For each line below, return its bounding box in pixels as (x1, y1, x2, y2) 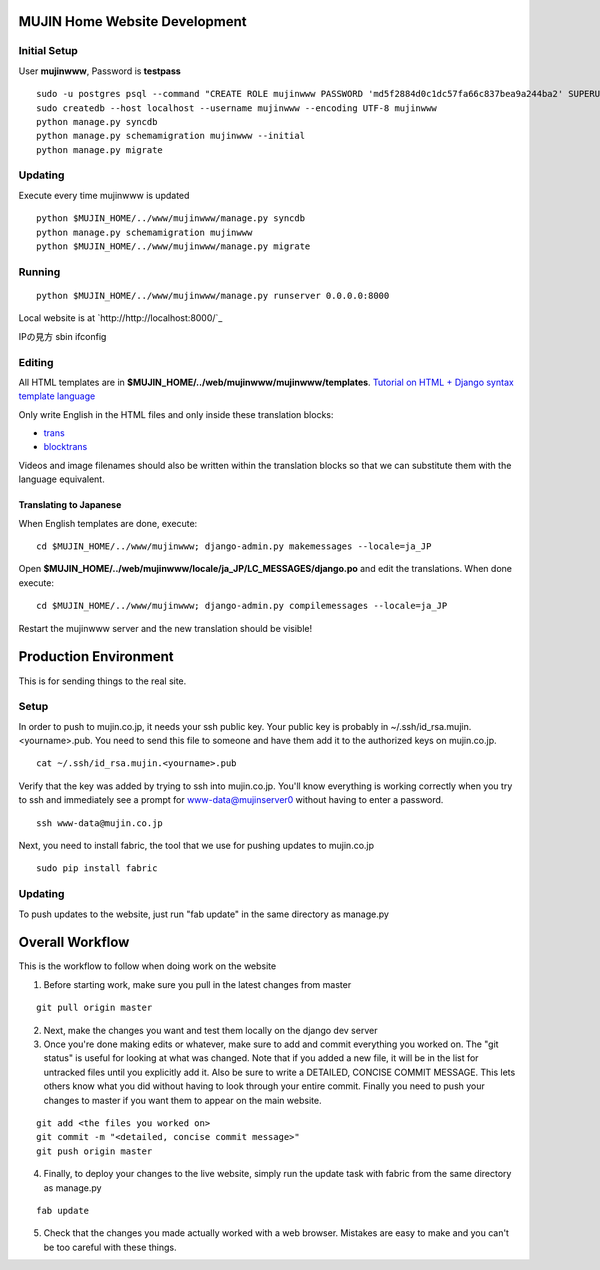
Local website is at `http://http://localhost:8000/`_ (18, 312, 223, 324)
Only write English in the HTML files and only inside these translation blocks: (18, 408, 334, 420)
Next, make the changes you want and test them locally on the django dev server (43, 1024, 378, 1036)
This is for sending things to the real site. (18, 675, 187, 687)
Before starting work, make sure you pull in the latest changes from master (43, 978, 352, 990)
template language (18, 390, 96, 402)
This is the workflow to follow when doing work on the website (18, 960, 277, 972)
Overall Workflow (18, 934, 130, 951)
